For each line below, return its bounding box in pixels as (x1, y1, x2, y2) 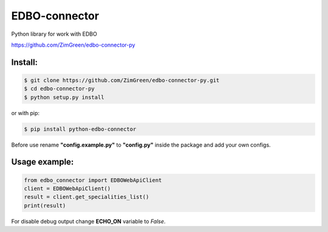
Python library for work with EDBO (11, 30, 97, 38)
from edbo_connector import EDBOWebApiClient (24, 176, 162, 184)
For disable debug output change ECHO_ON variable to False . (11, 217, 166, 225)
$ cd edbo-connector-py (24, 85, 95, 92)
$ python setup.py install (24, 94, 104, 101)
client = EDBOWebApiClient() (24, 185, 111, 192)
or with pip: (11, 109, 39, 116)
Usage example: (11, 157, 74, 167)
